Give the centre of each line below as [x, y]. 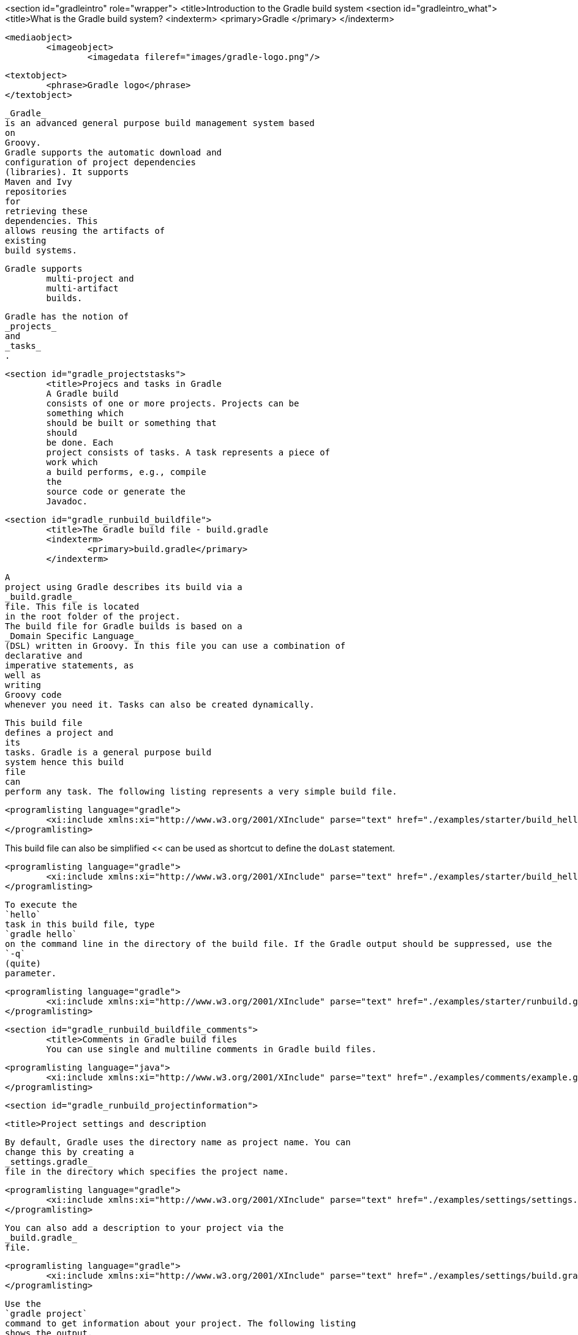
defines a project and [59, 733]
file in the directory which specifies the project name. [147, 1172]
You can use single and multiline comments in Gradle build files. [211, 1049]
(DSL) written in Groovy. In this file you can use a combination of [175, 646]
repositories [36, 192]
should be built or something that [131, 423]
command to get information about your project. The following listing [181, 1323]
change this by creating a [69, 1152]
